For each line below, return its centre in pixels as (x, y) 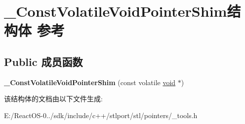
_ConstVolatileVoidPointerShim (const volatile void (90, 82)
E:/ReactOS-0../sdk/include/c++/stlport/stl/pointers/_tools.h (101, 115)
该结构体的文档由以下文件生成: (53, 99)
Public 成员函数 (43, 61)
